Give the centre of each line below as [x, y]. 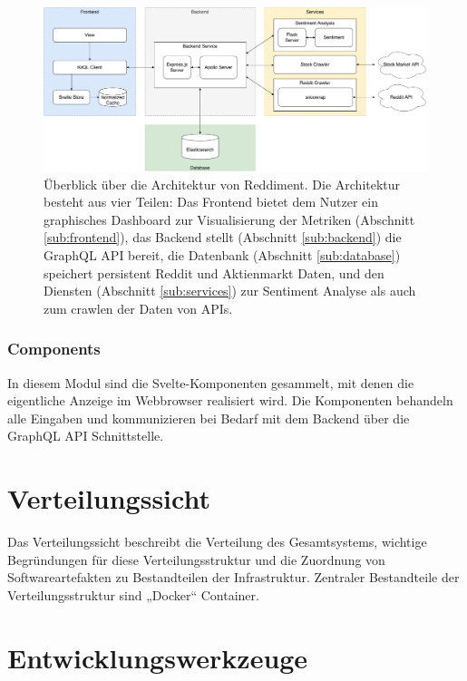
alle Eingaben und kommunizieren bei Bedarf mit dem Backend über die [209, 418]
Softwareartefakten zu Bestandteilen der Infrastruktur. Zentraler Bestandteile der [233, 577]
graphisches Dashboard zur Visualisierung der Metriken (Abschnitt [229, 219]
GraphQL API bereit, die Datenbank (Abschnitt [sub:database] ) [222, 254]
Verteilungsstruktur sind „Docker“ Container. [133, 594]
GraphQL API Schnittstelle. [86, 436]
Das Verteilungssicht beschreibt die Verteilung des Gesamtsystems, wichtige [217, 541]
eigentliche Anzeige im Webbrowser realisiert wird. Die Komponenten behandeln [230, 400]
